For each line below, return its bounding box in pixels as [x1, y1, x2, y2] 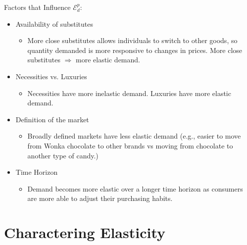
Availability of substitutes [15, 18, 93, 29]
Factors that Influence [4, 2, 71, 12]
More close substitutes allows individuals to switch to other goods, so [27, 35, 238, 46]
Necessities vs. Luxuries [15, 71, 87, 81]
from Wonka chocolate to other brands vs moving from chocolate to [27, 140, 233, 150]
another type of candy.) [27, 150, 99, 160]
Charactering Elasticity [4, 222, 166, 243]
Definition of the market [15, 114, 89, 124]
